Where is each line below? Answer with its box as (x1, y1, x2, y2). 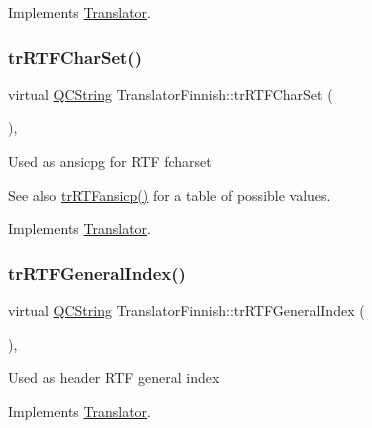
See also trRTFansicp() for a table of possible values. (8, 184, 331, 205)
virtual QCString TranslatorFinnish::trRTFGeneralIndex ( (8, 300, 365, 320)
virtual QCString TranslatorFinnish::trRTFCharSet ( (8, 83, 333, 104)
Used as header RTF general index (8, 367, 220, 388)
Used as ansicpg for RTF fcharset (8, 151, 212, 171)
